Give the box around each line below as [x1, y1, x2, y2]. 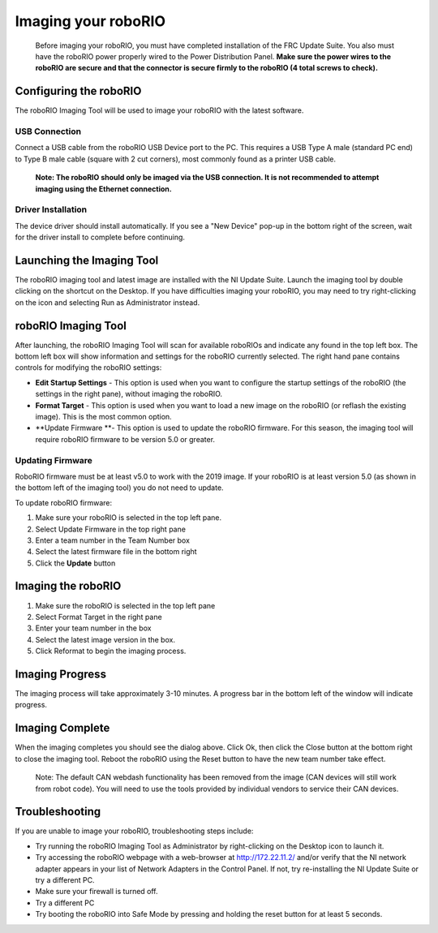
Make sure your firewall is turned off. [35, 887, 158, 896]
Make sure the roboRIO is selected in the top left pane [35, 600, 216, 610]
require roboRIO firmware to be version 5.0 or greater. [35, 434, 215, 444]
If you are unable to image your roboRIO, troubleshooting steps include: [15, 826, 254, 836]
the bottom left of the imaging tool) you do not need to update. [15, 483, 224, 492]
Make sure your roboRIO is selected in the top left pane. [35, 513, 222, 522]
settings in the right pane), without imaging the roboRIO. [35, 389, 223, 399]
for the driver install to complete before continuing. [15, 232, 186, 243]
